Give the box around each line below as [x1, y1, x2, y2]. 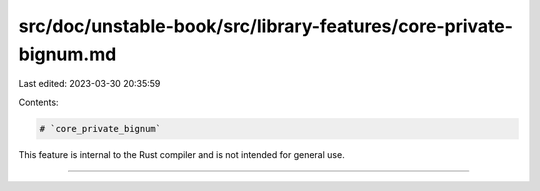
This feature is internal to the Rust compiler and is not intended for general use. [18, 148, 345, 160]
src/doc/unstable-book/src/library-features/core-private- [18, 15, 514, 37]
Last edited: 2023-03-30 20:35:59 [18, 78, 161, 90]
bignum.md [18, 43, 117, 65]
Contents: [18, 96, 59, 108]
